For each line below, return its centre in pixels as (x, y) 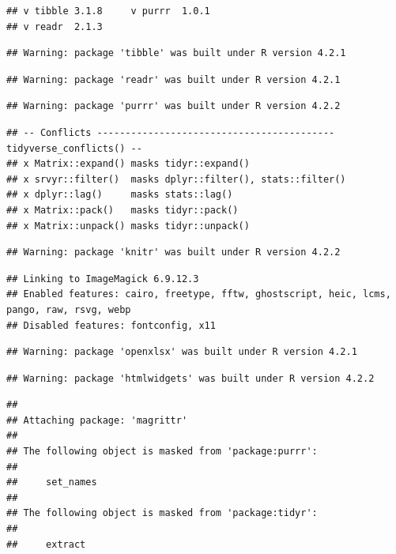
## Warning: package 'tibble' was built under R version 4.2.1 (176, 53)
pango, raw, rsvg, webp (69, 309)
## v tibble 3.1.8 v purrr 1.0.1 (108, 11)
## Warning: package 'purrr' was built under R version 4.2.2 (173, 106)
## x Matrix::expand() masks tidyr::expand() (128, 164)
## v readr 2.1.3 (55, 26)
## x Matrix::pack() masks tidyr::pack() (123, 210)
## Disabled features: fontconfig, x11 (111, 325)
